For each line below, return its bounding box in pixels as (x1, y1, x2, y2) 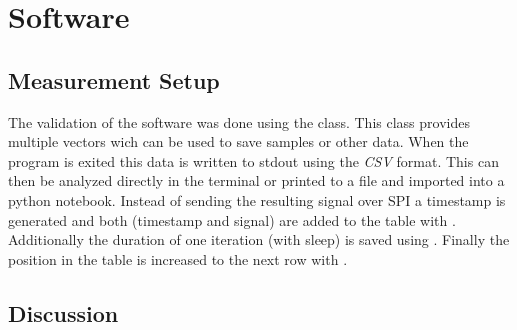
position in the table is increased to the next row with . (8, 248, 348, 269)
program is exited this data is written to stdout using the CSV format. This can (8, 150, 499, 171)
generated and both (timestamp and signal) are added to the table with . (8, 209, 456, 230)
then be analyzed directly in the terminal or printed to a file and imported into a (8, 170, 505, 191)
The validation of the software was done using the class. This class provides (8, 111, 470, 132)
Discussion (8, 297, 119, 328)
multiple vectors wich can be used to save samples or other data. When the (8, 131, 469, 152)
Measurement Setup (8, 64, 220, 95)
